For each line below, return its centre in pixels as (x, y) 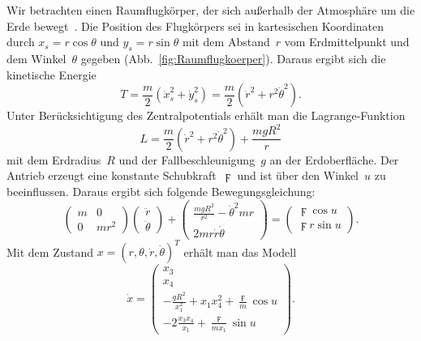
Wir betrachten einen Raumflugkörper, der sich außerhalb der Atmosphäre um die (211, 10)
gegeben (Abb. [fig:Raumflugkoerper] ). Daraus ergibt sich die (233, 58)
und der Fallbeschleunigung (187, 159)
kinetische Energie (52, 74)
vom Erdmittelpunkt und (347, 42)
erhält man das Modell (240, 251)
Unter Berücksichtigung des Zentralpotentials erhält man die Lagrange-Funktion (206, 115)
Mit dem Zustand (50, 251)
